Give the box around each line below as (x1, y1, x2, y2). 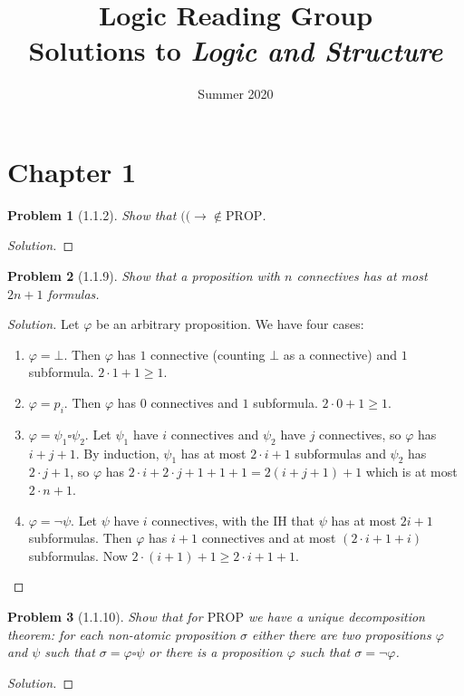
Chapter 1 (7, 152, 137, 189)
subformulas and (295, 443, 386, 462)
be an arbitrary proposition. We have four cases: (95, 314, 364, 333)
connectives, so (319, 424, 401, 443)
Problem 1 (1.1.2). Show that (7, 205, 177, 224)
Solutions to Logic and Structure (28, 32, 443, 70)
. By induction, (75, 443, 159, 462)
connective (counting (150, 344, 266, 363)
